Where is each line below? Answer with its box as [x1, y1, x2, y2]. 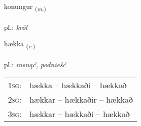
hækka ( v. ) [4, 38, 35, 50]
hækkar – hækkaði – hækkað [29, 108, 130, 120]
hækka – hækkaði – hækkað [29, 79, 127, 91]
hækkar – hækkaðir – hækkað [29, 93, 133, 105]
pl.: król [4, 21, 27, 32]
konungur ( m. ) [4, 1, 46, 12]
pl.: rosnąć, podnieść [4, 59, 66, 70]
